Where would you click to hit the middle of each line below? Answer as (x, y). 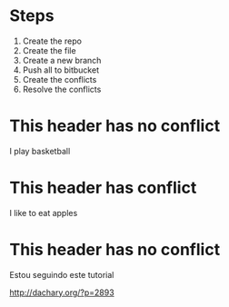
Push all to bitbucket (61, 70)
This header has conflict (103, 188)
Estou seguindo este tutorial (62, 274)
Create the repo (52, 41)
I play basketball (40, 151)
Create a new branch (62, 60)
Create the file (49, 50)
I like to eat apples (44, 213)
